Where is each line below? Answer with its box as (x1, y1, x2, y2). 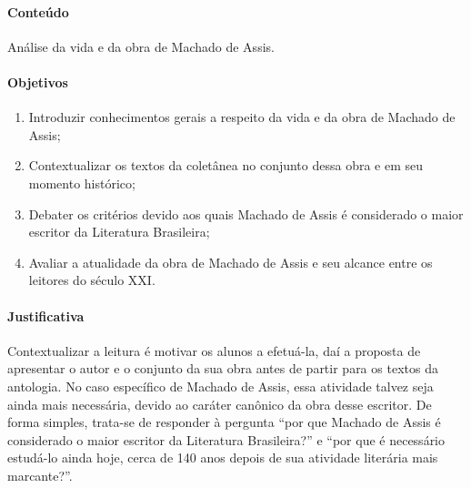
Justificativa (7, 306, 85, 325)
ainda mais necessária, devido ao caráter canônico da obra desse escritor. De (7, 394, 432, 413)
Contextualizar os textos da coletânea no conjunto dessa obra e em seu (28, 156, 424, 175)
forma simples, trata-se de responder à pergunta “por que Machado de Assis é (7, 412, 441, 432)
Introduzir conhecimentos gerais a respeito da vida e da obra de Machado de (28, 107, 456, 127)
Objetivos (7, 72, 68, 91)
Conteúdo (7, 2, 69, 21)
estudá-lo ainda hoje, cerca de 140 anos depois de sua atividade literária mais (7, 448, 438, 467)
